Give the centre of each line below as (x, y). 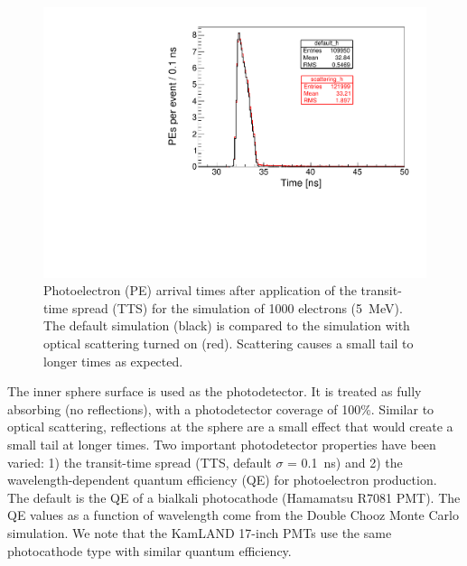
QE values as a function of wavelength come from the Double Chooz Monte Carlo (233, 515)
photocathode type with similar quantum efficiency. (149, 550)
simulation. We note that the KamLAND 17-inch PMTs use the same (200, 532)
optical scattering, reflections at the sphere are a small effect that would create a (230, 427)
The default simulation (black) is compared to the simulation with (227, 325)
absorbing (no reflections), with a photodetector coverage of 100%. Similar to (221, 408)
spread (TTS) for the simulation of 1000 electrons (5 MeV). (237, 307)
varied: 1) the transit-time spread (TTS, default (140, 462)
